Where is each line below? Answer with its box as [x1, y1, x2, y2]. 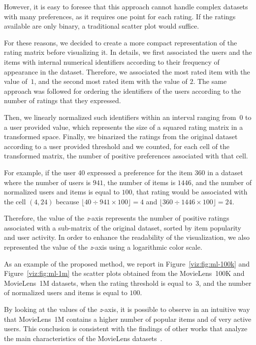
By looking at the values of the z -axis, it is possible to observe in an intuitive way [4, 304, 250, 314]
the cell [4, 196, 26, 206]
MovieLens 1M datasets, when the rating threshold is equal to [4, 277, 192, 288]
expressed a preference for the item [87, 167, 192, 177]
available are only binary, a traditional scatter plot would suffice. [4, 21, 199, 31]
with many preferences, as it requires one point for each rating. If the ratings [4, 11, 236, 21]
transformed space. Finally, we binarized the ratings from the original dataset [4, 131, 238, 142]
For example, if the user [4, 167, 76, 177]
